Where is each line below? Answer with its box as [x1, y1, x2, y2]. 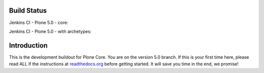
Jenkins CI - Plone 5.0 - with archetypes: [9, 28, 92, 34]
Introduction [9, 41, 48, 49]
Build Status [9, 6, 47, 15]
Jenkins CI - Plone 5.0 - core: [9, 20, 68, 25]
